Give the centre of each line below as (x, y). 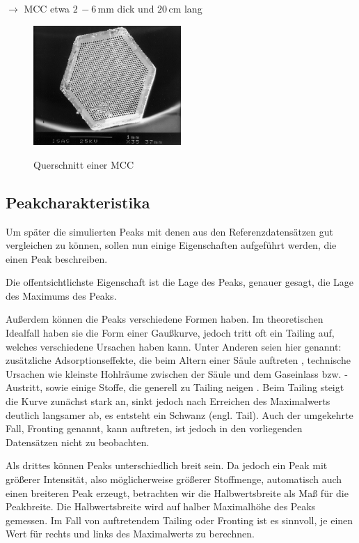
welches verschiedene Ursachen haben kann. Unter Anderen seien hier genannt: (174, 346)
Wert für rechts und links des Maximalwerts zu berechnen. (130, 534)
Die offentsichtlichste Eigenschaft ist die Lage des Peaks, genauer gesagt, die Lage (180, 282)
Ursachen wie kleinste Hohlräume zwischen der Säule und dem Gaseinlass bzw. (174, 373)
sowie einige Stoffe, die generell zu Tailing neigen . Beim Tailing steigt (195, 387)
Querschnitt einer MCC (84, 164)
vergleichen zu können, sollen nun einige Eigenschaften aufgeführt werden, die (171, 245)
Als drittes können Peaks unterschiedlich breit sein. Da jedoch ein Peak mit (167, 465)
